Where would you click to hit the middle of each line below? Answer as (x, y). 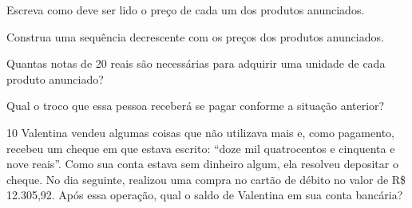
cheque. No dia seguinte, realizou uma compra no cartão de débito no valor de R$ (206, 179)
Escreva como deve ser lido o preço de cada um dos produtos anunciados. (186, 10)
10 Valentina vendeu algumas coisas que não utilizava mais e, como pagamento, (200, 132)
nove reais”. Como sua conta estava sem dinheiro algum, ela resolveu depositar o (202, 164)
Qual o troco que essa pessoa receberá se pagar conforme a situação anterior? (196, 106)
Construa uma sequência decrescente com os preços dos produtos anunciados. (195, 36)
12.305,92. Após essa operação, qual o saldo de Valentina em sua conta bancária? (205, 195)
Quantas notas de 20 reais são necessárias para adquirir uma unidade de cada (196, 63)
